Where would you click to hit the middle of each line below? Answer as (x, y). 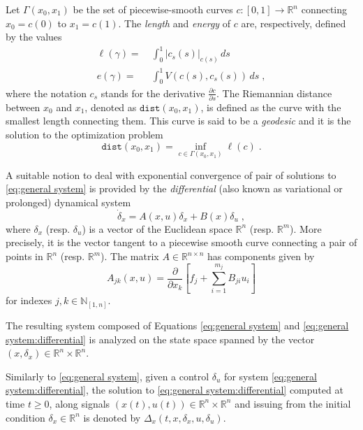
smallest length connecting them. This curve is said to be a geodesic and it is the (178, 121)
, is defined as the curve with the (271, 107)
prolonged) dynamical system (68, 202)
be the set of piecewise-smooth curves (153, 9)
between (23, 107)
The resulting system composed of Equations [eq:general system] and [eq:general (177, 325)
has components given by (261, 256)
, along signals (80, 403)
